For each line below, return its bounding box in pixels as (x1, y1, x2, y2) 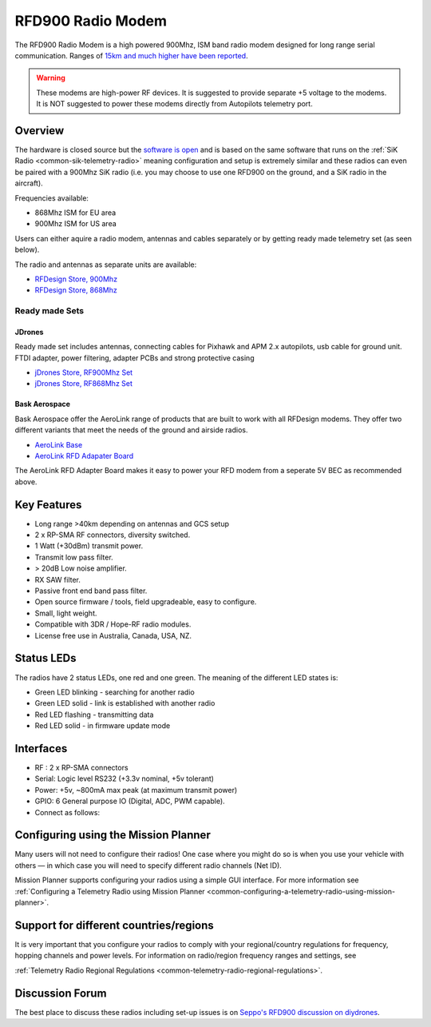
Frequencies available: (14, 193, 89, 203)
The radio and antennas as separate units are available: (14, 260, 197, 269)
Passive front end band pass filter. (34, 586, 148, 595)
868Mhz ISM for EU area (34, 208, 117, 217)
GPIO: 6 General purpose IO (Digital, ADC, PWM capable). (34, 796, 225, 806)
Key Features (14, 498, 82, 512)
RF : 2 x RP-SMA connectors (34, 762, 129, 772)
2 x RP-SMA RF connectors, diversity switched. (34, 530, 191, 539)
